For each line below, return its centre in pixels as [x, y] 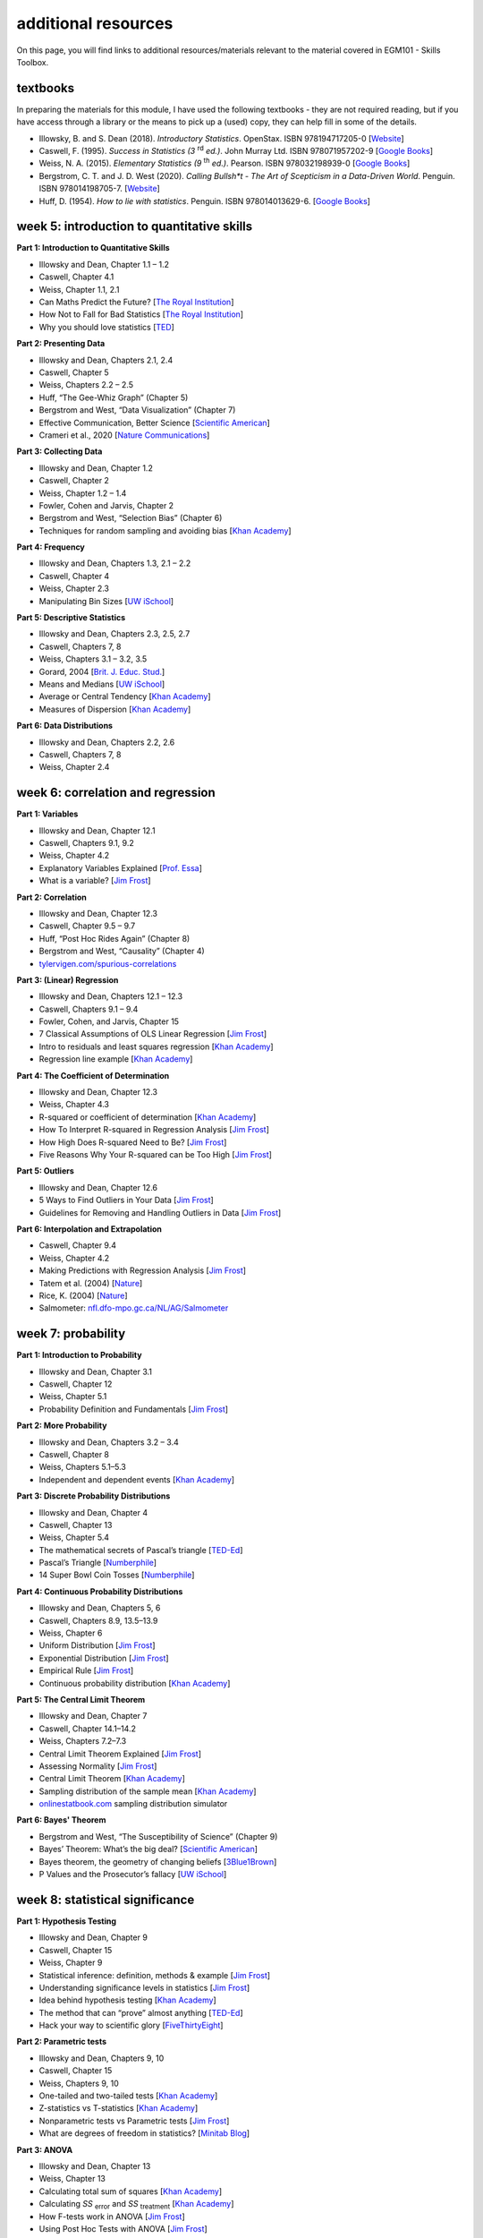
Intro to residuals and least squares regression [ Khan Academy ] [156, 1046]
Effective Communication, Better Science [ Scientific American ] [154, 423]
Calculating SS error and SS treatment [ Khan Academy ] [136, 2205]
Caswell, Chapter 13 [76, 1525]
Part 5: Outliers [46, 1171]
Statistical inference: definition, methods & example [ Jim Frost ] [155, 1975]
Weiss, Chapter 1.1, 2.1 [79, 289]
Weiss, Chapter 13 [72, 2179]
